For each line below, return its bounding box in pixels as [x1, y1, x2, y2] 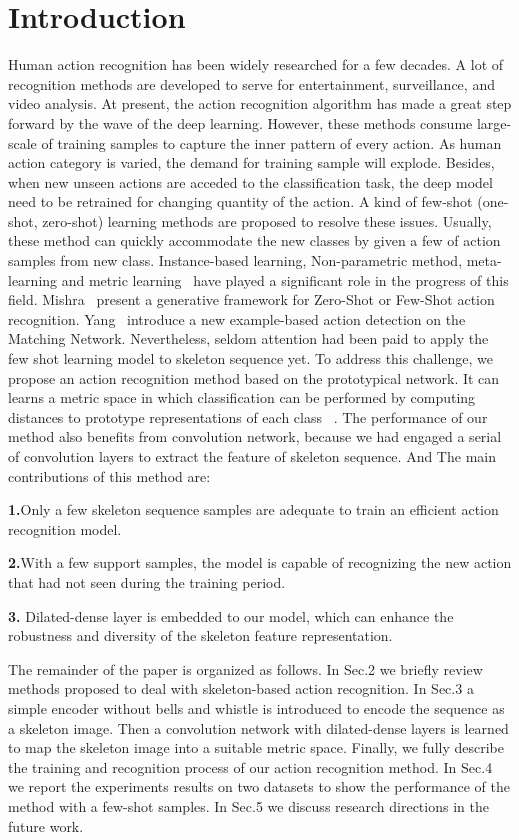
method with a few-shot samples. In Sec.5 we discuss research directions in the [8, 795, 489, 816]
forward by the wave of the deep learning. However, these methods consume [8, 112, 473, 133]
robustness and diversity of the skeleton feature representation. [8, 625, 393, 646]
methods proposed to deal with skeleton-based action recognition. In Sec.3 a [8, 678, 474, 699]
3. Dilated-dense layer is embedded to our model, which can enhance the [8, 605, 454, 626]
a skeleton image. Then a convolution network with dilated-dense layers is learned [8, 717, 509, 738]
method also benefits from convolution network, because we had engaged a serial [8, 426, 502, 447]
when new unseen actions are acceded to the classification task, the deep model [8, 171, 493, 192]
